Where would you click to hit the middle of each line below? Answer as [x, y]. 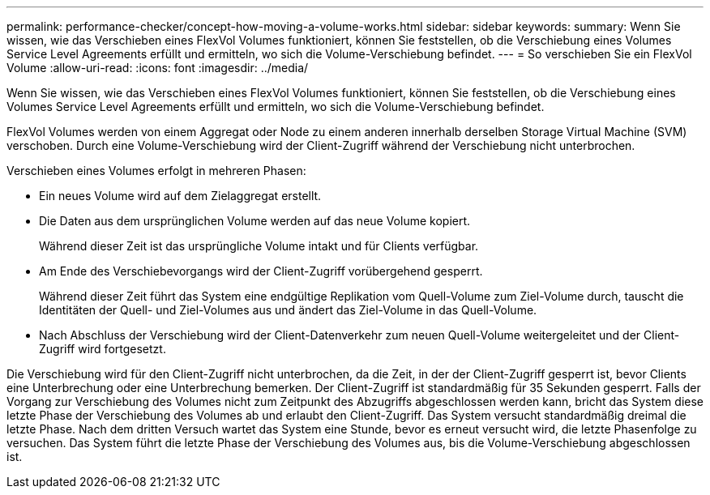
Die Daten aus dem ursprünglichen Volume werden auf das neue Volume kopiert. [255, 221]
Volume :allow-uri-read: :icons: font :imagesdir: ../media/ [158, 68]
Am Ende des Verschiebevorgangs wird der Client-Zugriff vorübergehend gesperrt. [261, 271]
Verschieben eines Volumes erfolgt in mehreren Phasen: [156, 171]
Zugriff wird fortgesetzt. [103, 349]
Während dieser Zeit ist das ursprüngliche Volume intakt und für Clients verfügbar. [259, 246]
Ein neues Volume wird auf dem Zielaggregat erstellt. [180, 196]
